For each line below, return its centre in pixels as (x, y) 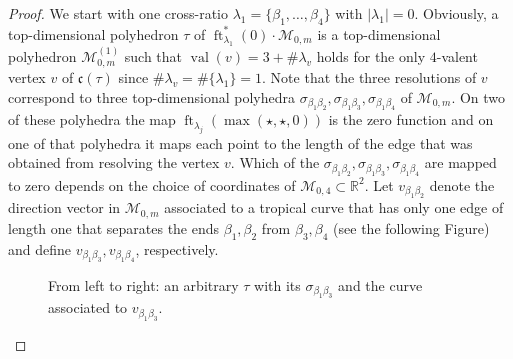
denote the (462, 184)
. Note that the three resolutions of (369, 77)
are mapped (460, 162)
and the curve (380, 284)
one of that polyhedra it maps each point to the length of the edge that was (240, 142)
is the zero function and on (411, 119)
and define (40, 248)
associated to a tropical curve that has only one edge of (334, 207)
